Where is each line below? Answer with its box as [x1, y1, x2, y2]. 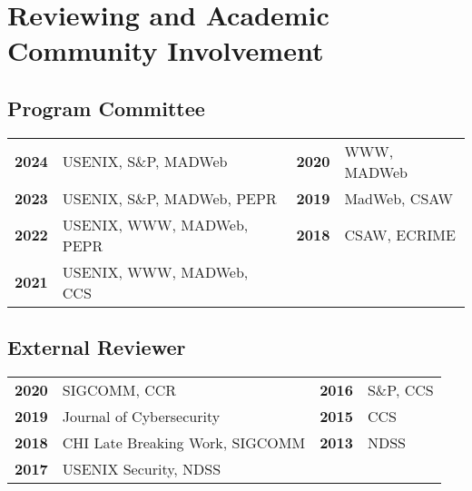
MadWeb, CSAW [344, 187, 453, 209]
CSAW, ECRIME [344, 224, 456, 246]
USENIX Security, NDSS [62, 457, 221, 479]
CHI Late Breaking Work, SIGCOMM [62, 431, 306, 453]
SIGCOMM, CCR [62, 378, 177, 400]
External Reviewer [7, 333, 186, 361]
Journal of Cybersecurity [62, 405, 221, 427]
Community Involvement [7, 32, 324, 69]
